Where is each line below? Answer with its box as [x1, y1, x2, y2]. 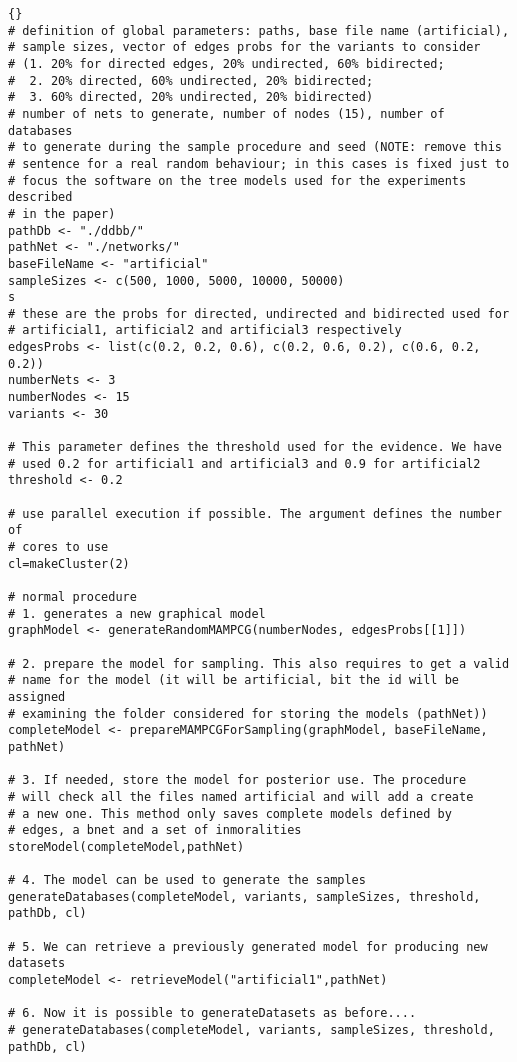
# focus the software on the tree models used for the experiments [8, 173, 467, 188]
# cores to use [8, 540, 109, 554]
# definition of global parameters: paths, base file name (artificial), [8, 23, 510, 38]
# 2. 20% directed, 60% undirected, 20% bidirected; [8, 73, 374, 88]
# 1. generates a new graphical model [8, 606, 266, 621]
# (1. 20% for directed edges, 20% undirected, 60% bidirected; [8, 56, 445, 71]
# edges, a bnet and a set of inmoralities [8, 823, 302, 838]
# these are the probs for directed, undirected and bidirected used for [8, 306, 510, 321]
